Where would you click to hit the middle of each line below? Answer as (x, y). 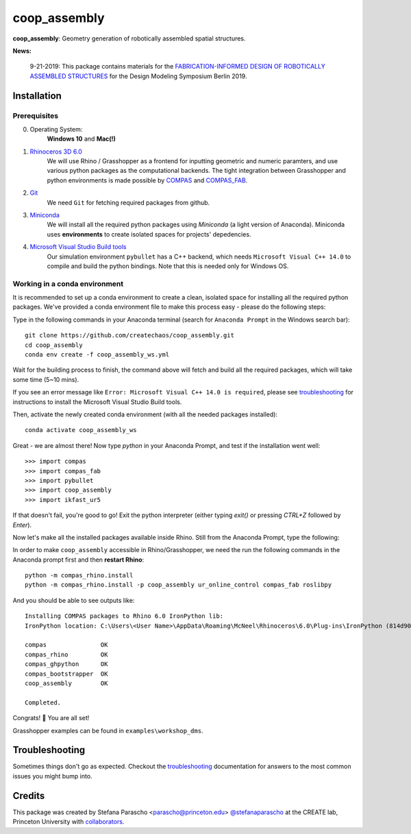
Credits (29, 796)
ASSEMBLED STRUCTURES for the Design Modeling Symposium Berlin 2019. (138, 76)
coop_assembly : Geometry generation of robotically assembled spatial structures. (129, 38)
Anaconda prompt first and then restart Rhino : (78, 560)
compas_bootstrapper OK (66, 674)
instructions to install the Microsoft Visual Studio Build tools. (97, 402)
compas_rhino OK (66, 654)
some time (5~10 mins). (46, 379)
